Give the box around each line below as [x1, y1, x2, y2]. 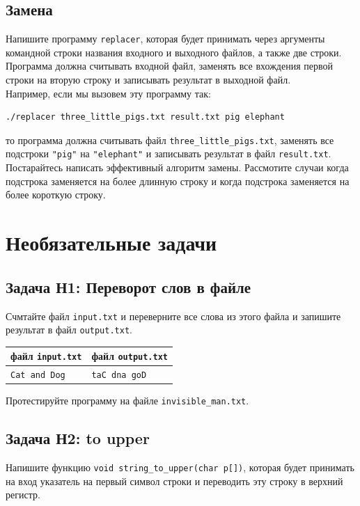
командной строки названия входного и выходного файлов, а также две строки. [6, 45, 342, 59]
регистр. [6, 487, 40, 502]
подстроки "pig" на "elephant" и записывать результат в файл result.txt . [6, 146, 331, 161]
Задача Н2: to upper [6, 427, 150, 449]
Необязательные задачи [6, 228, 217, 257]
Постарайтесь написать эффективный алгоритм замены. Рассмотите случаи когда [6, 160, 349, 175]
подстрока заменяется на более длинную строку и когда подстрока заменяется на [6, 173, 350, 188]
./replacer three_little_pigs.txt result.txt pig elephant [6, 112, 285, 122]
